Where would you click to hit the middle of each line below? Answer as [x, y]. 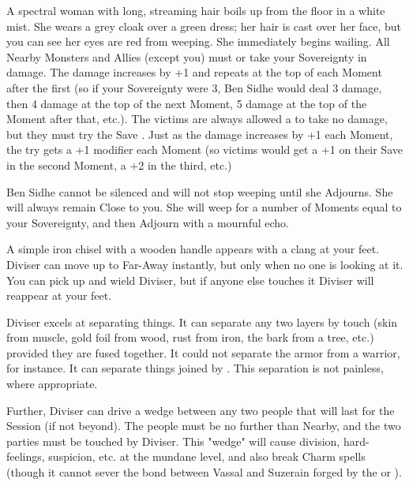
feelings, [26, 456]
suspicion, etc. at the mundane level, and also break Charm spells [207, 456]
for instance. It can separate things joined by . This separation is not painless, [195, 368]
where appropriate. [52, 384]
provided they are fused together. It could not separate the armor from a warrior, [203, 352]
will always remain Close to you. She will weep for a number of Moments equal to [204, 207]
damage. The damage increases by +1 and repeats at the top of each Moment [194, 72]
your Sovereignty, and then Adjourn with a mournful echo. [148, 222]
